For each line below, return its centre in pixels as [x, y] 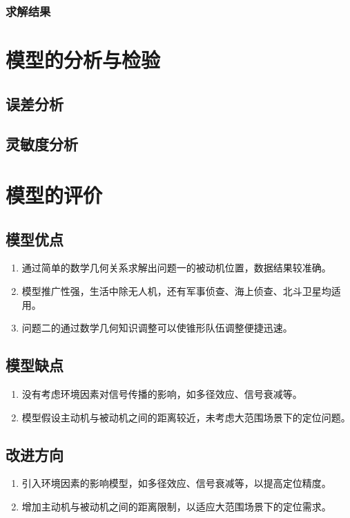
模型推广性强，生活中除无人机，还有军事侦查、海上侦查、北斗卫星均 [176, 290]
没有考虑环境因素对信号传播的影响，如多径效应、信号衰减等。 [162, 393]
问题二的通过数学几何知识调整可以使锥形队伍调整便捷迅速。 [157, 328]
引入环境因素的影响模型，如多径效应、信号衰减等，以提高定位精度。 [176, 483]
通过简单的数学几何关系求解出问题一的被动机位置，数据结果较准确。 [176, 268]
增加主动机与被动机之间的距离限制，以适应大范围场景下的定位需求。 [176, 506]
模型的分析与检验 [83, 60]
